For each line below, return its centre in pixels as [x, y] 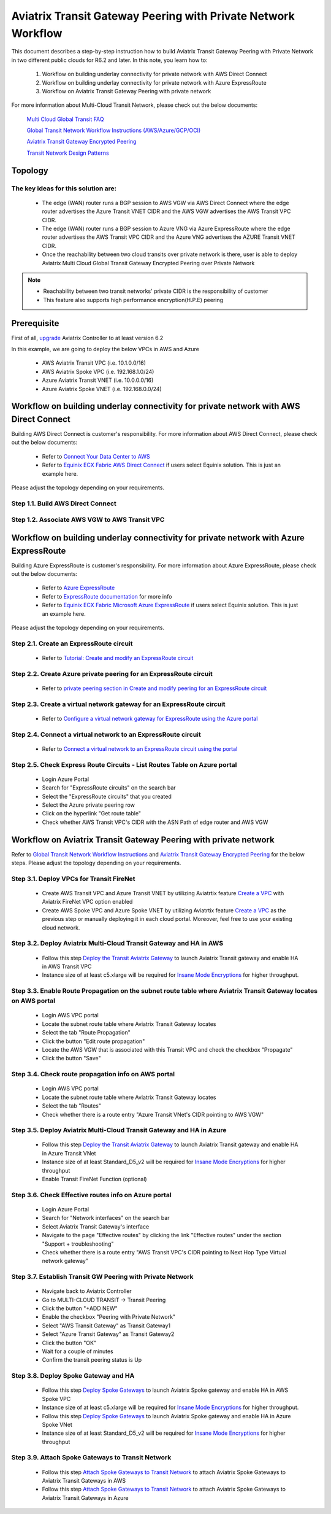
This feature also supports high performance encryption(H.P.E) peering [133, 300]
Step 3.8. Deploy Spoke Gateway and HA [73, 1376]
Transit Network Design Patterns [68, 153]
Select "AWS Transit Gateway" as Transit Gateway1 [106, 1326]
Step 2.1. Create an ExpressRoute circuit [72, 643]
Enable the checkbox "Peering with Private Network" [109, 1317]
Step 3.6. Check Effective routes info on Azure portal [91, 1195]
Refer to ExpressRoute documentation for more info [107, 596]
